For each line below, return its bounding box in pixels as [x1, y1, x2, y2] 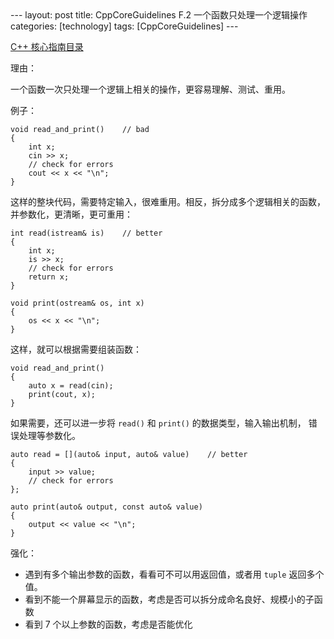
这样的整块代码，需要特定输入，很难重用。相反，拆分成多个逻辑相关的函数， [10, 196, 326, 207]
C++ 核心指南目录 [10, 41, 84, 52]
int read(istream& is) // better [10, 228, 163, 238]
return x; [28, 272, 70, 282]
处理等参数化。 [18, 430, 81, 441]
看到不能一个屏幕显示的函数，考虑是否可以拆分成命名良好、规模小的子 [24, 593, 315, 605]
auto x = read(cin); [28, 381, 114, 391]
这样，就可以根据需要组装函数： [10, 343, 142, 355]
